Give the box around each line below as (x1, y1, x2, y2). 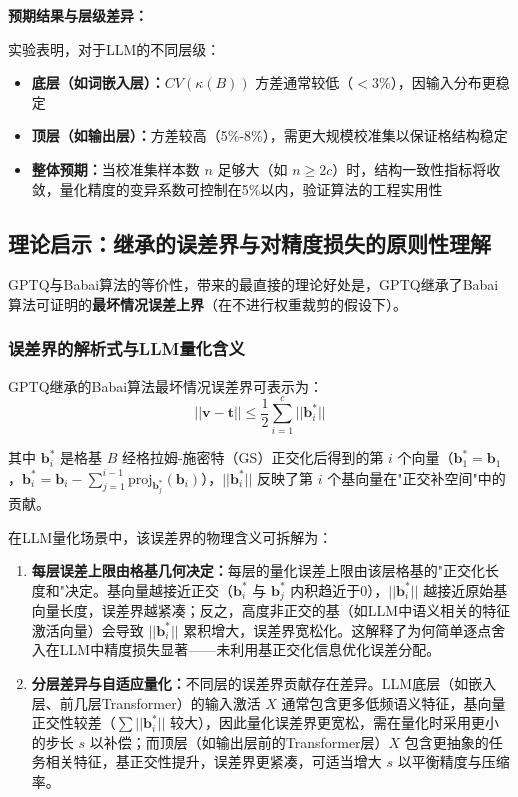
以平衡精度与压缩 (397, 751, 510, 772)
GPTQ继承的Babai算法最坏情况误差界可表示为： (8, 375, 324, 396)
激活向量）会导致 (31, 619, 144, 640)
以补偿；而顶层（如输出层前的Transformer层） (89, 731, 389, 752)
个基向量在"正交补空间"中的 (327, 467, 506, 488)
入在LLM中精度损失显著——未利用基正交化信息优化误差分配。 (31, 639, 441, 660)
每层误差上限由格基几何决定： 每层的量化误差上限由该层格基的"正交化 (31, 560, 486, 581)
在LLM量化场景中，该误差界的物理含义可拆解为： (8, 526, 333, 547)
